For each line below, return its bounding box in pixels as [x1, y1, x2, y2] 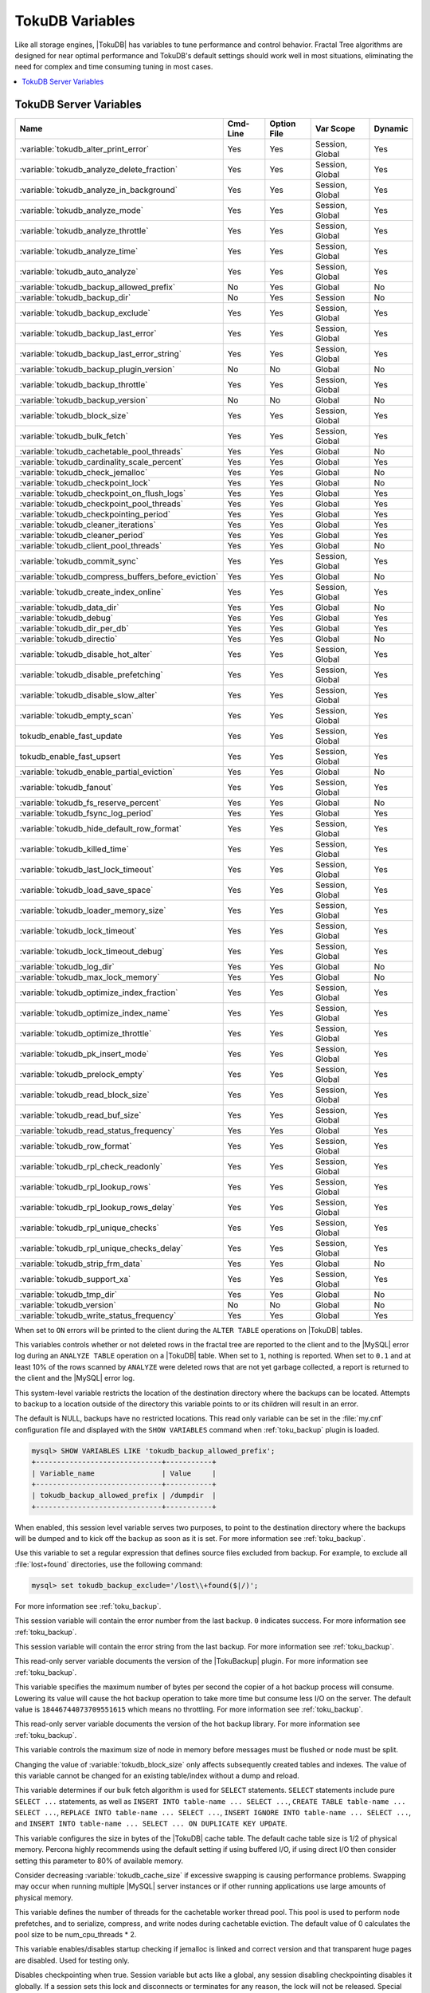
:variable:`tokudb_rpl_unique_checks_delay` [19, 1242, 183, 1253]
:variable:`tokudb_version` [19, 1299, 117, 1311]
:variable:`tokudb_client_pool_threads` [19, 540, 162, 551]
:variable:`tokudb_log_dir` [19, 961, 115, 972]
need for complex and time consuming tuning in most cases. [14, 62, 213, 72]
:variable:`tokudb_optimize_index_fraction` [19, 987, 178, 998]
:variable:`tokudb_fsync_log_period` [19, 808, 154, 819]
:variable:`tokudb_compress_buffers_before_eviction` [19, 571, 219, 582]
